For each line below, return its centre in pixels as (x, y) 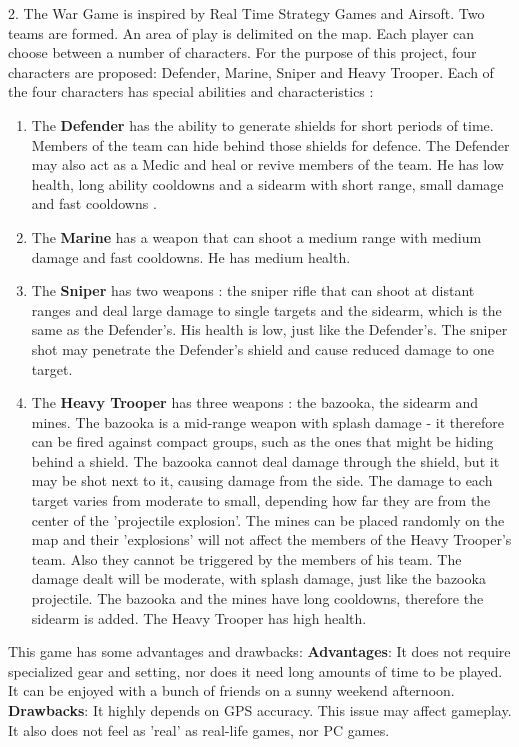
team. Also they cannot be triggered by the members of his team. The (246, 558)
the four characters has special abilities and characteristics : (191, 91)
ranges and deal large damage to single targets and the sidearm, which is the (266, 309)
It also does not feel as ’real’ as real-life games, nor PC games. (199, 729)
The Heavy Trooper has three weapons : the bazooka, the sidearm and (255, 402)
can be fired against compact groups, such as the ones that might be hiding (262, 441)
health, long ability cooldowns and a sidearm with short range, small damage (267, 183)
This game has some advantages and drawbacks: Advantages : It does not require (259, 651)
